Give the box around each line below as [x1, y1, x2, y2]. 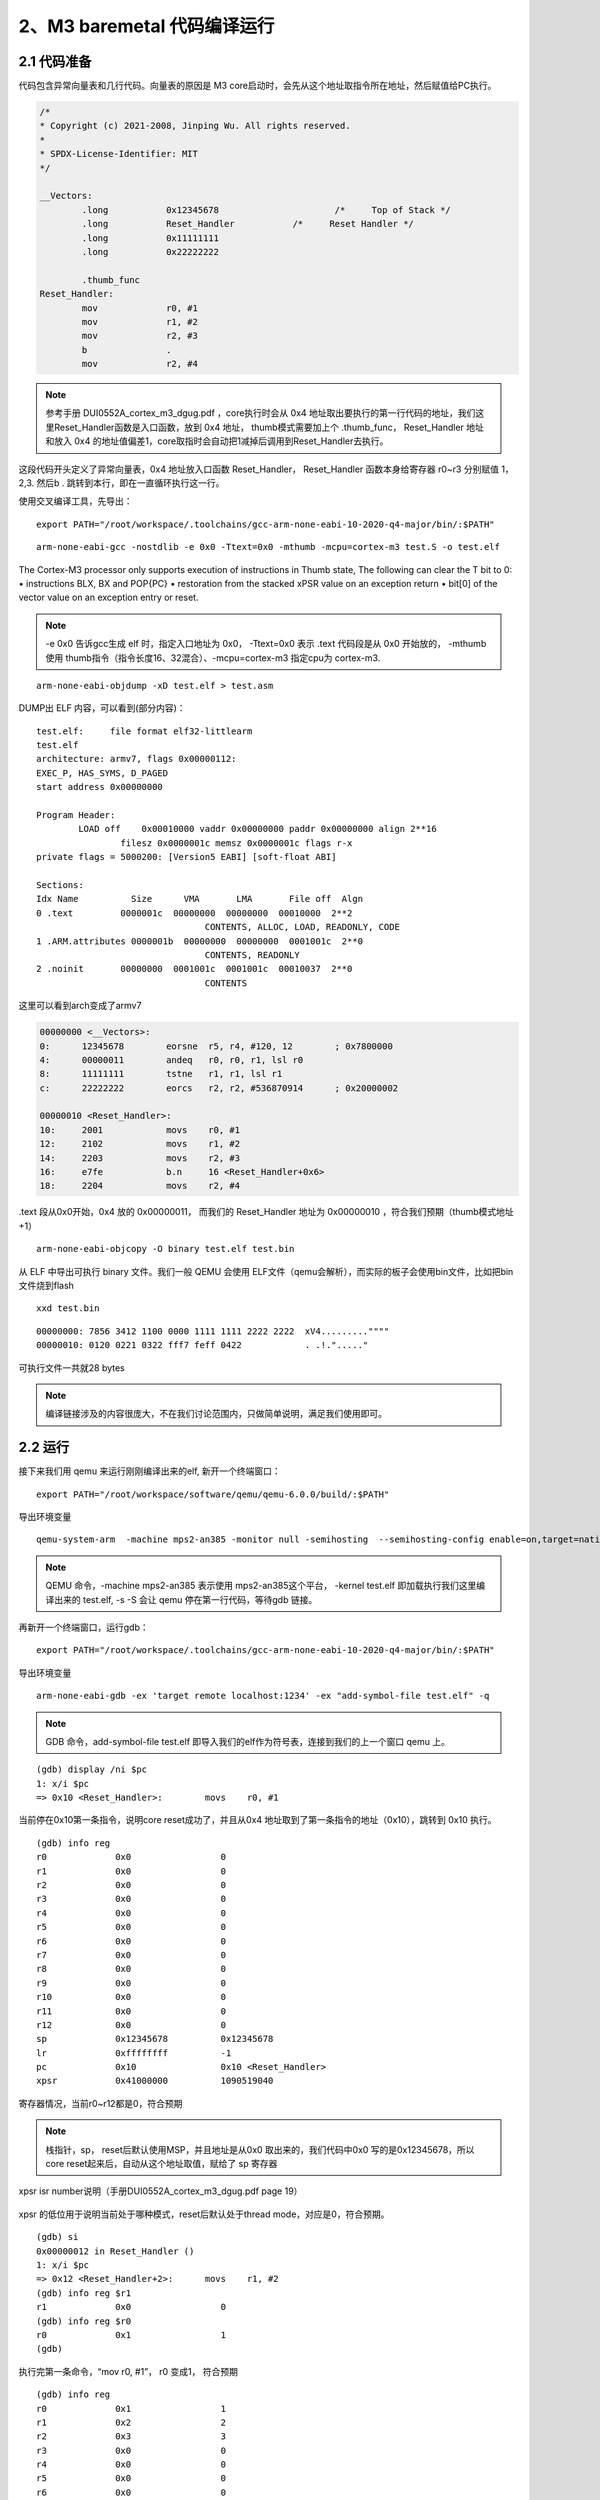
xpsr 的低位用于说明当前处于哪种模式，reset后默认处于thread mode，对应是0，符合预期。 [18, 2208, 390, 2220]
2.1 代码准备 [18, 53, 92, 70]
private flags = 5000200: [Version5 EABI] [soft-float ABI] [36, 851, 337, 863]
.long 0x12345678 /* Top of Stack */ [81, 204, 452, 215]
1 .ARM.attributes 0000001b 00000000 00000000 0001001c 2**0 [36, 935, 364, 947]
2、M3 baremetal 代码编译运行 [18, 15, 275, 37]
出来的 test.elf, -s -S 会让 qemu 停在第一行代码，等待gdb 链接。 [53, 1593, 318, 1605]
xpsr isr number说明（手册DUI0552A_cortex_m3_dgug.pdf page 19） [18, 2185, 303, 2197]
